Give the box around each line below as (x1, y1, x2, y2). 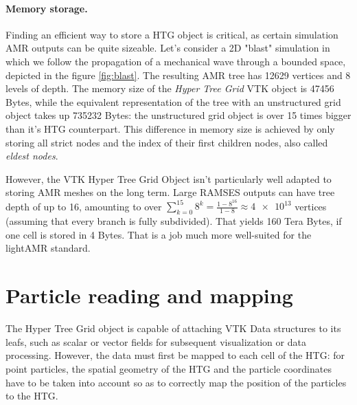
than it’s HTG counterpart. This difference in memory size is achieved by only (5, 121, 335, 135)
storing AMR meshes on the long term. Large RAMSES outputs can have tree (5, 185, 335, 199)
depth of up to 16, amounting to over (5, 199, 162, 213)
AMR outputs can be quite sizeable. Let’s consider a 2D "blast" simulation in (5, 41, 330, 55)
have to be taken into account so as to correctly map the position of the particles (5, 375, 347, 389)
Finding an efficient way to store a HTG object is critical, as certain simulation (5, 27, 338, 41)
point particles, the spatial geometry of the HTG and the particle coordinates (5, 361, 332, 375)
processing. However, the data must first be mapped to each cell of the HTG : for (5, 348, 345, 362)
